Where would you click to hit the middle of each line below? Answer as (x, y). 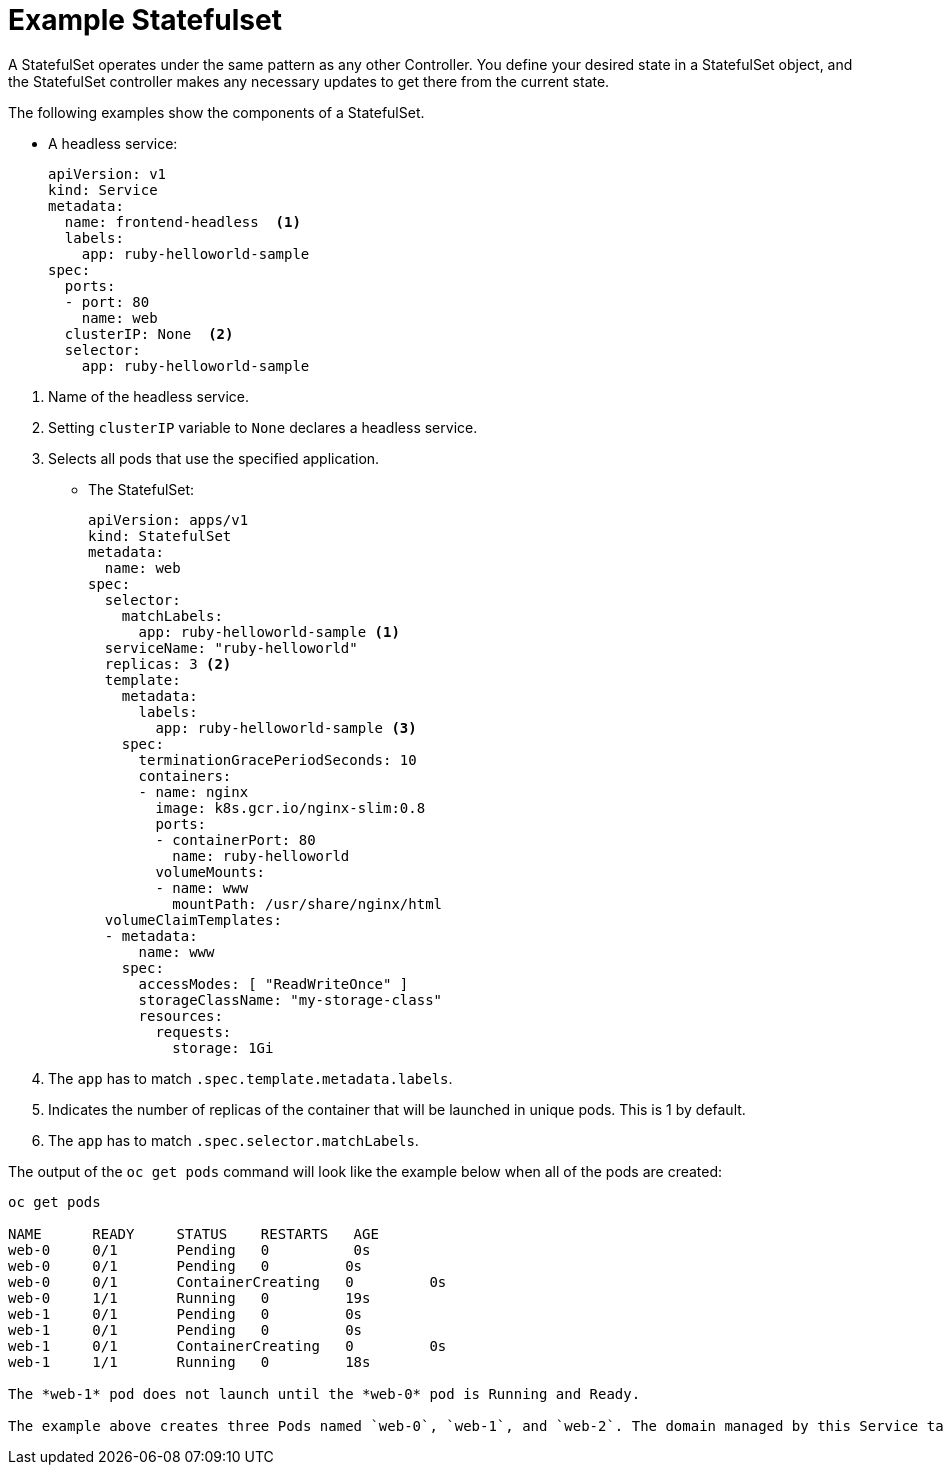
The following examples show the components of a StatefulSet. (216, 112)
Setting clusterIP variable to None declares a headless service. (263, 427)
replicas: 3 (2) (168, 663)
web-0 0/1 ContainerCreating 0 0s (227, 1281)
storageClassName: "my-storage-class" (290, 999)
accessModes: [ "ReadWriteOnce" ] (273, 983)
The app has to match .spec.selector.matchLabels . (233, 1140)
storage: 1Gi (223, 1047)
